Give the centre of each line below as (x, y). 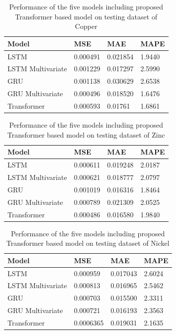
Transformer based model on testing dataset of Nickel (88, 243)
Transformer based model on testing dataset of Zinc (86, 134)
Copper (86, 26)
